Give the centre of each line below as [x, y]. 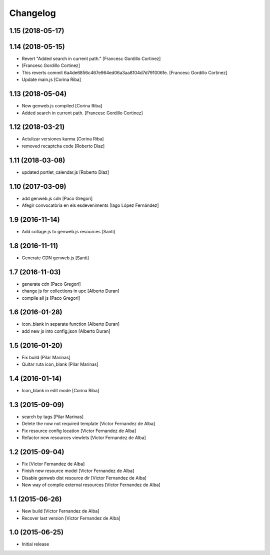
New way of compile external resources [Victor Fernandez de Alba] [91, 485]
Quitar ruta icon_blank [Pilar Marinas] [60, 364]
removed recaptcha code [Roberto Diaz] [63, 146]
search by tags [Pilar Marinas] [53, 417]
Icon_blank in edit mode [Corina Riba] [60, 391]
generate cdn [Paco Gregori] [51, 284]
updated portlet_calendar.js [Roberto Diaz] [65, 172]
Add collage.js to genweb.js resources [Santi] [68, 231]
